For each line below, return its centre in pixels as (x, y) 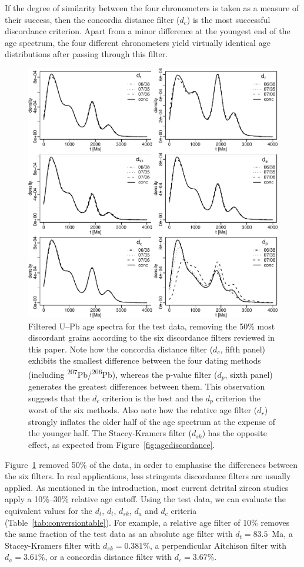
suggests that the (59, 398)
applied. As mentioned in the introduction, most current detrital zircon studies (147, 487)
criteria (184, 510)
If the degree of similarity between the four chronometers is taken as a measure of (152, 8)
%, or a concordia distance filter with (105, 557)
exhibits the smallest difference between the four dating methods (145, 360)
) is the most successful (228, 19)
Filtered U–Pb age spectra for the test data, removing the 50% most (152, 326)
